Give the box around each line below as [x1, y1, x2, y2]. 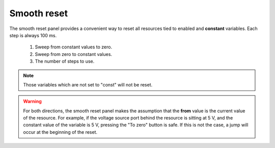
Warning [23, 98, 42, 104]
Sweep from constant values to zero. [35, 44, 112, 50]
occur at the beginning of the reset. [23, 129, 98, 135]
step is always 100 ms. [9, 32, 57, 38]
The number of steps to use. [35, 58, 95, 65]
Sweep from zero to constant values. [35, 51, 112, 57]
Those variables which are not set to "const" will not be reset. [23, 81, 153, 87]
